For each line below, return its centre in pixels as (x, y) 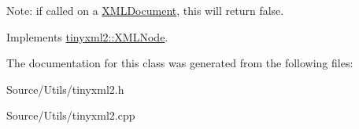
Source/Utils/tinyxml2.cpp (71, 115)
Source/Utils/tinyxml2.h (65, 89)
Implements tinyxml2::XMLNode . (87, 36)
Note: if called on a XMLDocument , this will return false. (145, 10)
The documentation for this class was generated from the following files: (180, 63)
